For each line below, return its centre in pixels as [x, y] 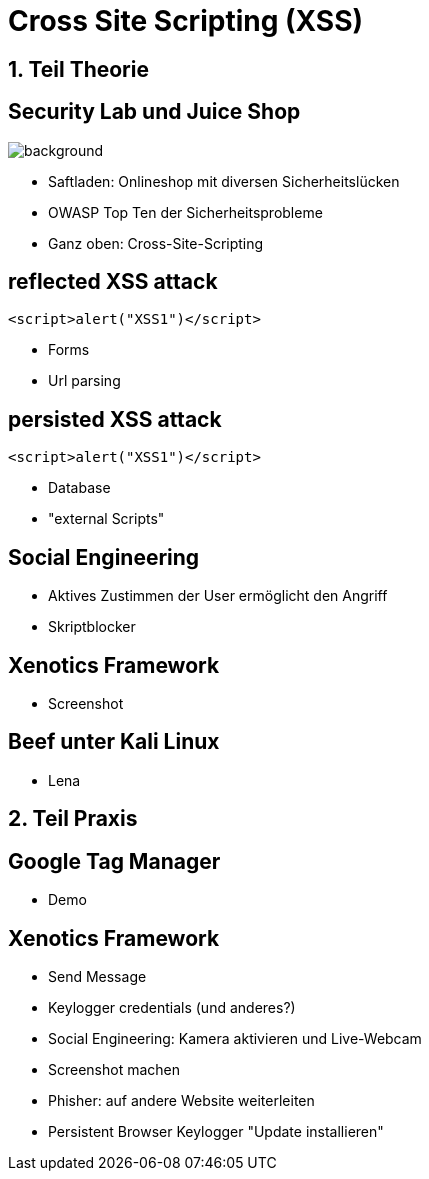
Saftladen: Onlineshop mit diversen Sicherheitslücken [224, 181]
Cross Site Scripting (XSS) [186, 21]
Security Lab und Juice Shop [154, 112]
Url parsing [84, 381]
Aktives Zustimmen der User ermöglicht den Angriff [218, 596]
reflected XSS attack [113, 282]
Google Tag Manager [114, 861]
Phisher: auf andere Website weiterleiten [181, 1100]
